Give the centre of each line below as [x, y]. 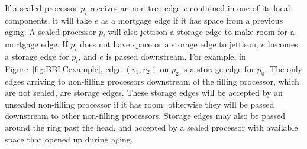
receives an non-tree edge [135, 8]
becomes [283, 44]
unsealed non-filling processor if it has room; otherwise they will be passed [140, 104]
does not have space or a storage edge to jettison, [169, 44]
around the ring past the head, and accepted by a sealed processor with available [151, 127]
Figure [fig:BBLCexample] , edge [63, 68]
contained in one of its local [240, 8]
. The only [283, 68]
